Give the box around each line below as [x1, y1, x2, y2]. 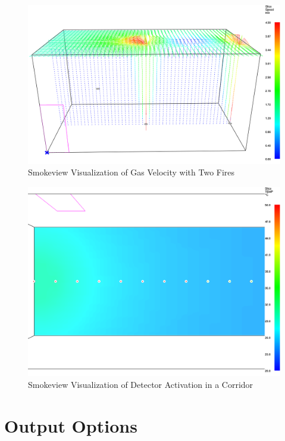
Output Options [4, 413, 137, 437]
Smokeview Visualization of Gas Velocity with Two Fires [28, 166, 235, 178]
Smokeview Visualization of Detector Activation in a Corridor [28, 378, 253, 391]
